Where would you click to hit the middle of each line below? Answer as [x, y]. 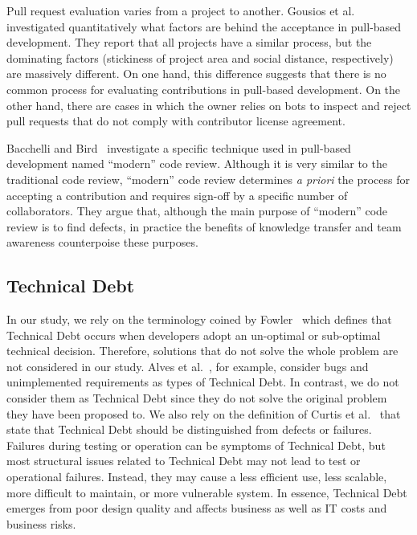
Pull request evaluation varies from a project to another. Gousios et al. [181, 10]
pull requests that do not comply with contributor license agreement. [176, 121]
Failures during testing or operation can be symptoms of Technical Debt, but [196, 445]
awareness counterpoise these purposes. [102, 242]
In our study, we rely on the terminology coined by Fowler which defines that [199, 319]
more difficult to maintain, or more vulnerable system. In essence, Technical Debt [207, 492]
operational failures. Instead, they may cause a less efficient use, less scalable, [197, 477]
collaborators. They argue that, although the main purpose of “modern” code [197, 211]
